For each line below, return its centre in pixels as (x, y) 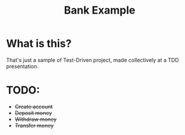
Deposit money (33, 112)
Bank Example (99, 10)
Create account (34, 107)
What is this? (39, 44)
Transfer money (34, 126)
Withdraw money (36, 119)
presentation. (22, 66)
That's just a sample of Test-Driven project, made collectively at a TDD (92, 60)
